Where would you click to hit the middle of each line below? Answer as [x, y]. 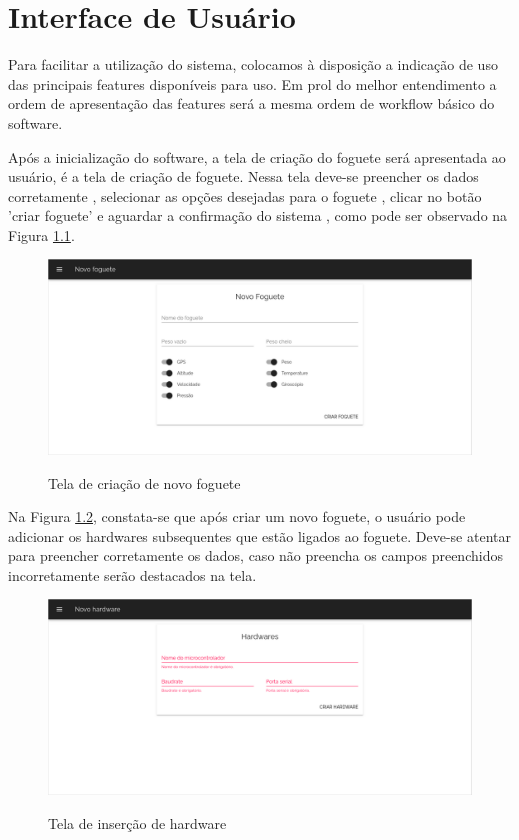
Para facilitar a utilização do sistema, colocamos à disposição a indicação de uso [253, 64]
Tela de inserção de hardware [137, 822]
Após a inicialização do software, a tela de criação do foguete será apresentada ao [257, 156]
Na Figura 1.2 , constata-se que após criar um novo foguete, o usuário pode [237, 516]
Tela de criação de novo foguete [144, 482]
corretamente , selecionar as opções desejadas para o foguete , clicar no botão [245, 195]
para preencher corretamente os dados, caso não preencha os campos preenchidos [255, 555]
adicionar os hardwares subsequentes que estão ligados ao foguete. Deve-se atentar [259, 535]
